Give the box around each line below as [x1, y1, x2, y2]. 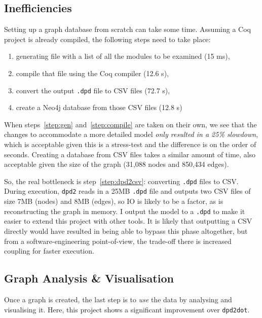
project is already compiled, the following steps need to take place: [4, 33, 211, 44]
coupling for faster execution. [4, 245, 94, 256]
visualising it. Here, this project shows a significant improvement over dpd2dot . [4, 304, 250, 314]
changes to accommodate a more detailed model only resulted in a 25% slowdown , [4, 129, 258, 139]
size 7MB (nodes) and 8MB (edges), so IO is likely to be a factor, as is [4, 196, 223, 206]
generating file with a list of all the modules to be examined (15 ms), [16, 51, 230, 61]
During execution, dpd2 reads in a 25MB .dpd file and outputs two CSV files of [4, 186, 251, 196]
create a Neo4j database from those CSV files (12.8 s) [16, 102, 182, 113]
